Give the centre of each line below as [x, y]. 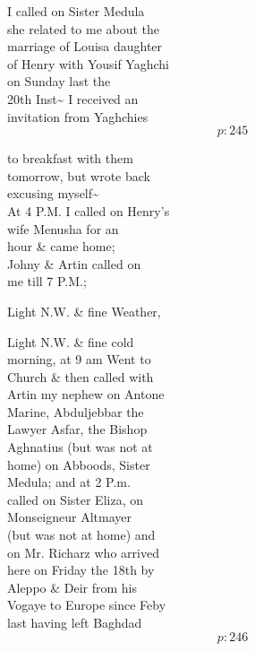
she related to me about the [84, 28]
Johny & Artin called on [74, 263]
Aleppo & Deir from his [72, 587]
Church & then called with [81, 376]
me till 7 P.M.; [47, 281]
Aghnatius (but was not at [80, 447]
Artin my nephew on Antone [86, 394]
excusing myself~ [53, 193]
